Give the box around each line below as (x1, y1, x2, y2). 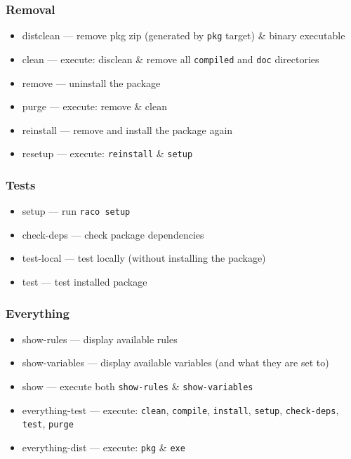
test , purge (22, 416, 74, 431)
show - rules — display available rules (22, 331, 178, 346)
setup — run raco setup (22, 204, 131, 218)
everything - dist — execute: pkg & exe (22, 440, 185, 454)
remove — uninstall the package (22, 75, 161, 90)
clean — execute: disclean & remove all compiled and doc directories (22, 51, 319, 66)
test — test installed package (22, 274, 147, 289)
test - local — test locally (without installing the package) (22, 251, 266, 265)
